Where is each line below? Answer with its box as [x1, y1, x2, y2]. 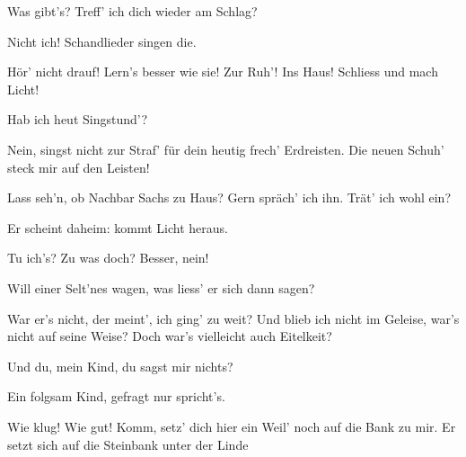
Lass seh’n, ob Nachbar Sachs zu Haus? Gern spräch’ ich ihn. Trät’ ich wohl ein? [7, 188, 452, 207]
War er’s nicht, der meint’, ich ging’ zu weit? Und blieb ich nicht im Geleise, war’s [7, 309, 460, 327]
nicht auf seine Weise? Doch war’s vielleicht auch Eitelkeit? [7, 327, 332, 345]
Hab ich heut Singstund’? [7, 110, 148, 129]
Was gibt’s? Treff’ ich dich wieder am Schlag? [7, 2, 258, 20]
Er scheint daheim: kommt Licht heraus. [7, 218, 228, 237]
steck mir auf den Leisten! [7, 157, 150, 176]
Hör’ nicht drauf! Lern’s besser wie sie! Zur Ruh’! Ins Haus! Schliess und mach [7, 62, 438, 81]
